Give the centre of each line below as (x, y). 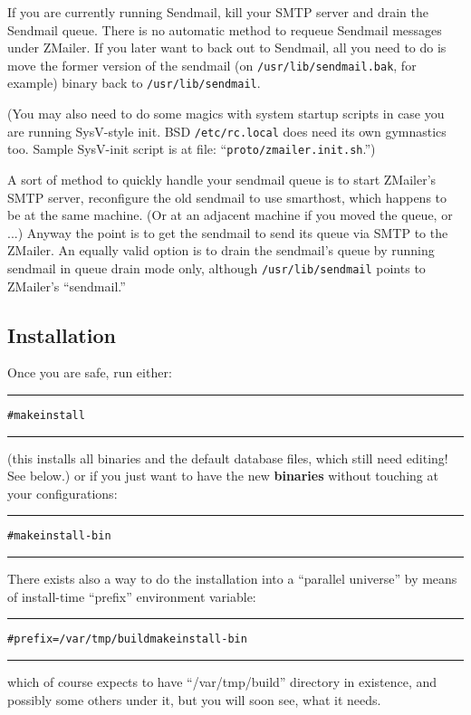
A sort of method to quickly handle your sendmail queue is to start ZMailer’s (222, 179)
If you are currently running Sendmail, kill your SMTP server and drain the (218, 12)
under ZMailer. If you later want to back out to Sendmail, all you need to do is (227, 48)
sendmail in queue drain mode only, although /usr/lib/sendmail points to (216, 267)
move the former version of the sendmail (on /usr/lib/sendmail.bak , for (212, 65)
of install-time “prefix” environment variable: (132, 596)
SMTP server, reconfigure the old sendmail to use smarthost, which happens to (227, 197)
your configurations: (62, 493)
